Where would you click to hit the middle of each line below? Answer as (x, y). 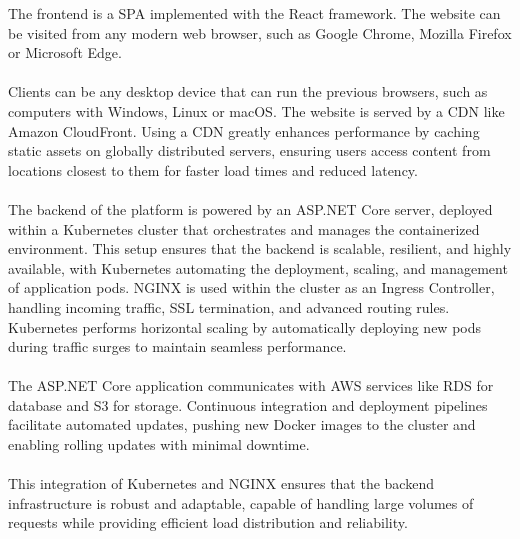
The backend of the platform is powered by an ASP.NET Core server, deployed (250, 208)
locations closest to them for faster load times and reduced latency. (213, 169)
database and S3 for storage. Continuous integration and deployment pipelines (248, 404)
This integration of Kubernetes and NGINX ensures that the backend (221, 483)
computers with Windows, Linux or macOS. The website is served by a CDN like (256, 110)
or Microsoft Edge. (65, 52)
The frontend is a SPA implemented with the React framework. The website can (254, 13)
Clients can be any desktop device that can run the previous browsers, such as (248, 91)
